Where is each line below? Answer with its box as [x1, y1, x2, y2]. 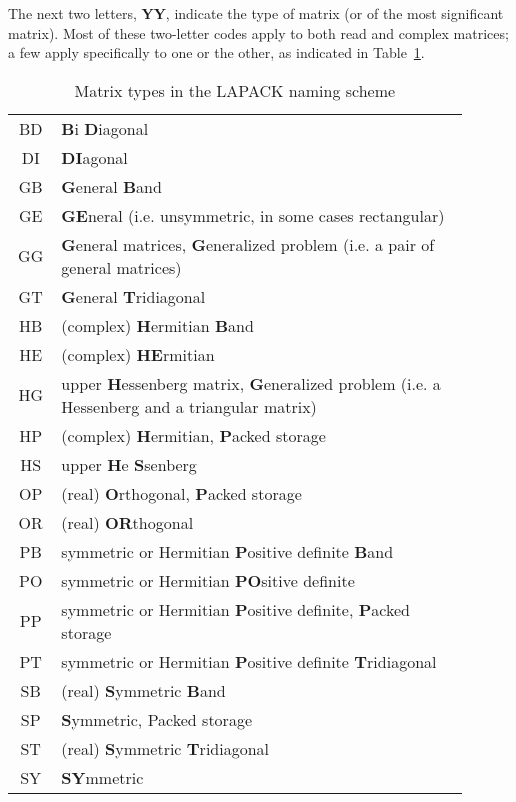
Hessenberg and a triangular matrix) [61, 394, 317, 418]
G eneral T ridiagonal [61, 284, 206, 308]
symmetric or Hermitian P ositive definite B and [61, 539, 394, 563]
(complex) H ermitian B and [61, 313, 254, 337]
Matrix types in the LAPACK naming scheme [74, 78, 396, 102]
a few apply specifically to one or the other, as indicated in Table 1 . [8, 42, 425, 63]
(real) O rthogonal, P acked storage [61, 481, 302, 505]
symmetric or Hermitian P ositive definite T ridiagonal [61, 649, 437, 673]
